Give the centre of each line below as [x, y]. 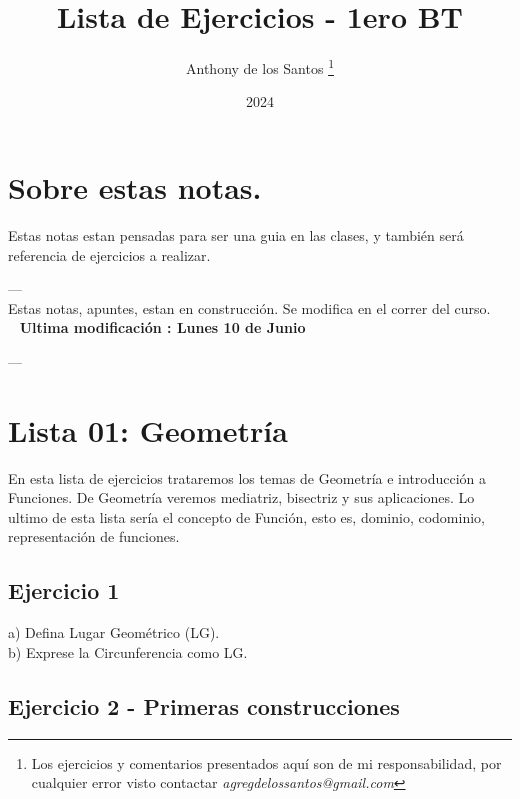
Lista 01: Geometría [148, 429]
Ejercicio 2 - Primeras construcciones [204, 705]
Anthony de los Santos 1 [260, 66]
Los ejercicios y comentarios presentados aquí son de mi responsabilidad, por [266, 762]
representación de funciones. [94, 536]
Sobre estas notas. [135, 186]
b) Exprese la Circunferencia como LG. [128, 651]
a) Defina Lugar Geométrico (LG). [114, 632]
